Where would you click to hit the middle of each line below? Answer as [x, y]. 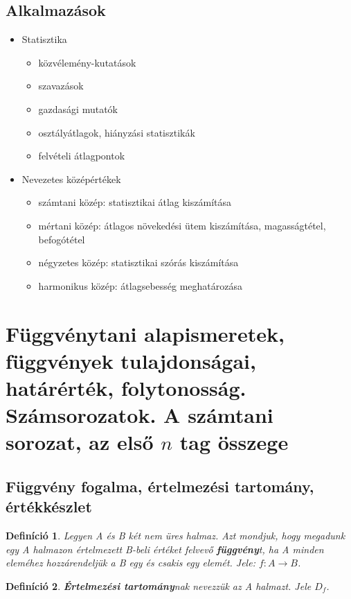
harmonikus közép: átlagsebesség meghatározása [141, 285]
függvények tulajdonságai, [131, 360]
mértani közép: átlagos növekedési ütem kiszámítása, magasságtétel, [182, 225]
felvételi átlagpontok [82, 156]
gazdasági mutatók [78, 108]
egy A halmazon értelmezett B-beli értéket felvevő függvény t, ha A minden [165, 549]
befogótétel [62, 239]
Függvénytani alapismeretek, [145, 333]
